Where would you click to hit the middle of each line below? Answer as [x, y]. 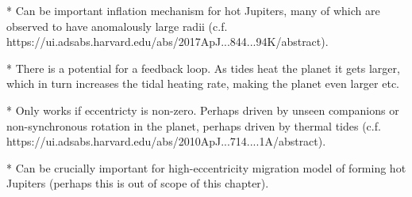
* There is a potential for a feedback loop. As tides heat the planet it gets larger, [203, 68]
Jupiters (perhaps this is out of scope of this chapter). [138, 183]
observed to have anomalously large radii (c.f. [117, 26]
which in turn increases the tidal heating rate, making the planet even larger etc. [203, 83]
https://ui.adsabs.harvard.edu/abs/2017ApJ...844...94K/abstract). [167, 42]
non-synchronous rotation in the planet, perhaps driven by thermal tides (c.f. [194, 125]
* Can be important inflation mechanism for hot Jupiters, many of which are [193, 10]
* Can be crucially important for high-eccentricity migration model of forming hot [206, 167]
